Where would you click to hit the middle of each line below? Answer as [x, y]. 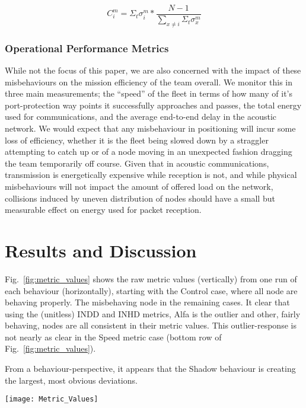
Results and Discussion [101, 250]
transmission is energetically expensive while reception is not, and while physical [151, 175]
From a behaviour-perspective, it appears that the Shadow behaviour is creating [150, 369]
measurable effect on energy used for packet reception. [103, 210]
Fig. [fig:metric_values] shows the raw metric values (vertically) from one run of [151, 278]
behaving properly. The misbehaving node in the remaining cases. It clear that [147, 302]
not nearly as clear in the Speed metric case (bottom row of [113, 337]
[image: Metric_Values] [52, 399]
